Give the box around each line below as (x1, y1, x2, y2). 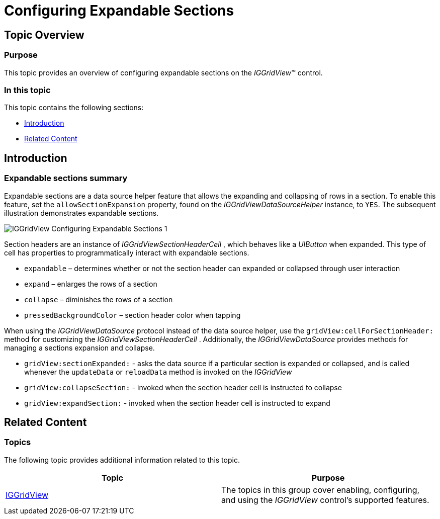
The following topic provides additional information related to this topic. (4, 455, 240, 464)
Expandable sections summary (4, 173, 128, 184)
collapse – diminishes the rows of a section (24, 295, 173, 304)
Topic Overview (4, 28, 84, 41)
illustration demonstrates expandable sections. (4, 208, 159, 217)
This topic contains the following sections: (4, 103, 144, 112)
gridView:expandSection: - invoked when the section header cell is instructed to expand (24, 398, 330, 407)
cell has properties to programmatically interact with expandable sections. (4, 248, 249, 257)
